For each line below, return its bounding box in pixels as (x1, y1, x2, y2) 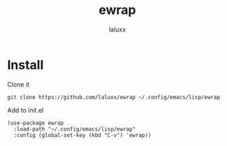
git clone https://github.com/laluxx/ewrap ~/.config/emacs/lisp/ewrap (7, 94, 220, 101)
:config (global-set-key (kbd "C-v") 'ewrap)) (13, 131, 152, 138)
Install (7, 57, 44, 73)
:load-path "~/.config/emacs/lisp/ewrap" (13, 125, 136, 133)
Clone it (7, 80, 30, 89)
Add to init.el (7, 105, 44, 114)
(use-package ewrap (7, 119, 64, 126)
